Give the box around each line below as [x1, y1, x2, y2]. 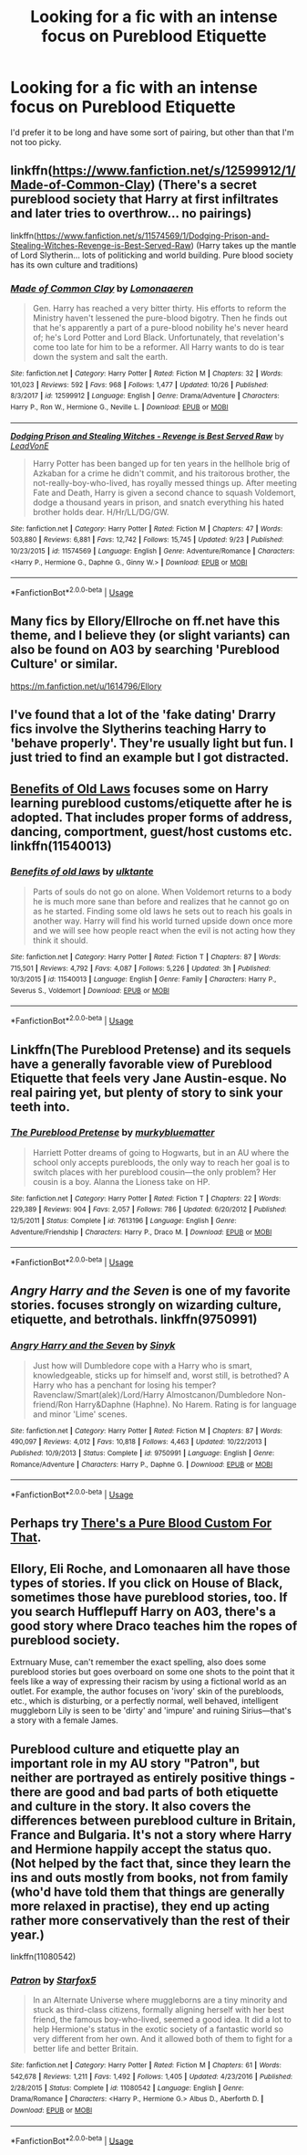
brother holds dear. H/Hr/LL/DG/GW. [32, 506, 169, 517]
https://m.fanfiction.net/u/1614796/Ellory [10, 681, 162, 692]
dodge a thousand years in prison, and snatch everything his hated [32, 496, 285, 508]
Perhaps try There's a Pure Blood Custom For [10, 1516, 272, 1531]
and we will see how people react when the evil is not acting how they [32, 924, 296, 935]
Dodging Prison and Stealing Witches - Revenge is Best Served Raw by [10, 430, 285, 441]
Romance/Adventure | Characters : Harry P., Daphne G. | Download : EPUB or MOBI [10, 1460, 273, 1469]
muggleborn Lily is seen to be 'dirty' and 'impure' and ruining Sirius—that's [10, 1706, 292, 1717]
